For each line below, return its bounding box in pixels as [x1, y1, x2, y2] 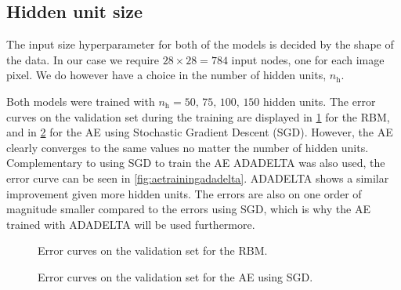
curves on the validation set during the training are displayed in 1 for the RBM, [6, 108, 390, 125]
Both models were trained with [6, 92, 155, 109]
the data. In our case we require [6, 51, 160, 67]
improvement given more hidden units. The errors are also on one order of [6, 185, 362, 201]
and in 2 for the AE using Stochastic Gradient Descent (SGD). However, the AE [6, 124, 393, 140]
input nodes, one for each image [231, 51, 385, 67]
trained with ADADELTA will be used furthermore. [6, 216, 255, 232]
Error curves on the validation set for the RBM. [38, 242, 268, 259]
